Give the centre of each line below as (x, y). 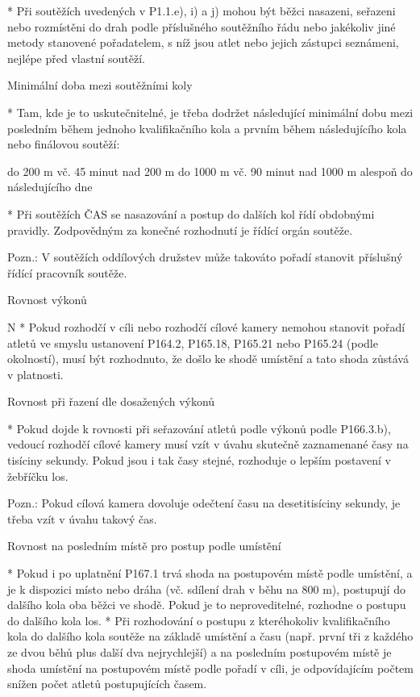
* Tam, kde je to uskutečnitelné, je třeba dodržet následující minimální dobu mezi (210, 112)
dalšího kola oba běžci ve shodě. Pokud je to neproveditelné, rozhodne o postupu (207, 605)
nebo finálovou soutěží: (64, 144)
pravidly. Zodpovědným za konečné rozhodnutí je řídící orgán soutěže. (180, 230)
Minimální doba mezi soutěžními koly (100, 85)
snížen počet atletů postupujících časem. (107, 684)
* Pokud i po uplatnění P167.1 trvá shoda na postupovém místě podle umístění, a (210, 573)
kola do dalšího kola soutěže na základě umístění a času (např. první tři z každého (210, 636)
